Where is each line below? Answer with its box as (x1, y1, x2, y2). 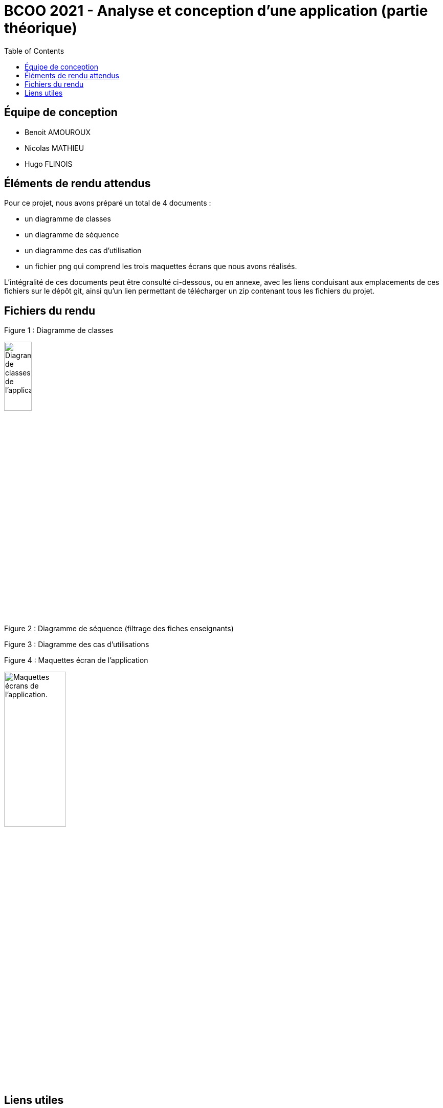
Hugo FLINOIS (25, 159, 73, 168)
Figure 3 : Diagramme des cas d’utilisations (4, 640, 149, 649)
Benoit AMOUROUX (25, 127, 91, 137)
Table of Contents (4, 46, 64, 55)
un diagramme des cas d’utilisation (25, 246, 142, 255)
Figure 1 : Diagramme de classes (4, 326, 114, 335)
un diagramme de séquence (25, 230, 119, 239)
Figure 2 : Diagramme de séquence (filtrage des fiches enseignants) (4, 624, 234, 633)
